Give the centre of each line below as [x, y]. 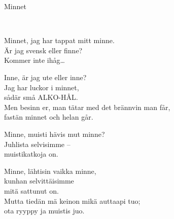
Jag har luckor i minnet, [42, 87]
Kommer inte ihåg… [34, 60]
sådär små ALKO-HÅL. [41, 97]
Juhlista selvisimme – [37, 144]
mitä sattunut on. [31, 190]
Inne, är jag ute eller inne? [45, 77]
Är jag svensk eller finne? [43, 50]
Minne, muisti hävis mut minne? [55, 134]
